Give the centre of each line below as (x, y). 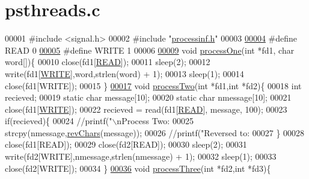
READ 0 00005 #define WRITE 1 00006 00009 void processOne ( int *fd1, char (150, 50)
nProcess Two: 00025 (155, 121)
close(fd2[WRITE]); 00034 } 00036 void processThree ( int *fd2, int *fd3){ (138, 168)
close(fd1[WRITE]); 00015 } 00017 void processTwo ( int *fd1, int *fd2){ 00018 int (153, 85)
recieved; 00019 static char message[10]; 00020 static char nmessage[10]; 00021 (148, 97)
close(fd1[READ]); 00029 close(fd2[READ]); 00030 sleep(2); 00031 (126, 144)
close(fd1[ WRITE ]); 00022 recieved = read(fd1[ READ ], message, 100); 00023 (146, 109)
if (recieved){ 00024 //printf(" (59, 121)
